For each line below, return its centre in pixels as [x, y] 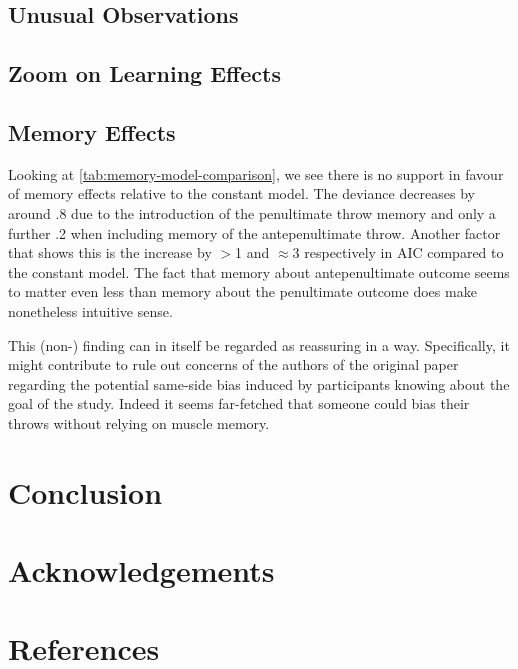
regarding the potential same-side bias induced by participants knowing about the [259, 383]
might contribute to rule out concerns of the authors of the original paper [233, 364]
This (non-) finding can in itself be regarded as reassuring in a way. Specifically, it [259, 344]
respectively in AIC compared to [404, 252]
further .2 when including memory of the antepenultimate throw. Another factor [254, 232]
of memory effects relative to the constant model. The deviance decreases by [241, 193]
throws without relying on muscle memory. [139, 422]
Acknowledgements [141, 570]
